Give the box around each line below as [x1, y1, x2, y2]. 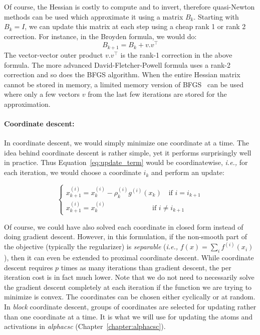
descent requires [4, 262, 53, 272]
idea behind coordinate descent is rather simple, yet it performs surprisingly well [4, 147, 251, 157]
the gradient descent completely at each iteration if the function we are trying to [4, 281, 252, 292]
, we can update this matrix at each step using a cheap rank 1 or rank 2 [25, 21, 246, 32]
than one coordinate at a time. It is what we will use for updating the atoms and [4, 311, 253, 321]
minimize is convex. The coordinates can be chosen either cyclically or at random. [4, 291, 255, 302]
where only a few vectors [4, 89, 80, 99]
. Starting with [193, 11, 239, 22]
